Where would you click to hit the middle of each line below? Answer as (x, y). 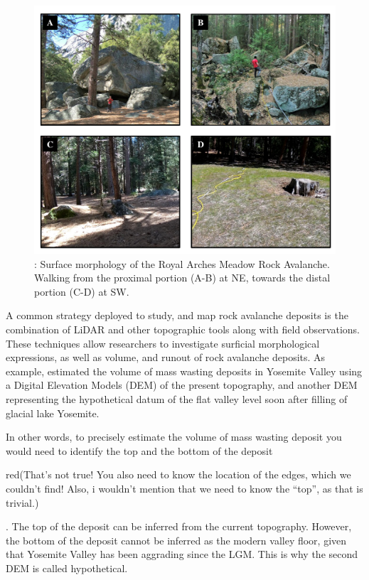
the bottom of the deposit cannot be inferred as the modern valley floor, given (176, 540)
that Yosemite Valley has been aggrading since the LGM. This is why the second (182, 554)
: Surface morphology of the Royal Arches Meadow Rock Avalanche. (182, 263)
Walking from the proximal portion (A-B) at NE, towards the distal (182, 278)
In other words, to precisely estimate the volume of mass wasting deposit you (174, 437)
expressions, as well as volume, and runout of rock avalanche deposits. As (166, 357)
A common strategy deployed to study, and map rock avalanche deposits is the (177, 315)
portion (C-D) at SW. (82, 291)
